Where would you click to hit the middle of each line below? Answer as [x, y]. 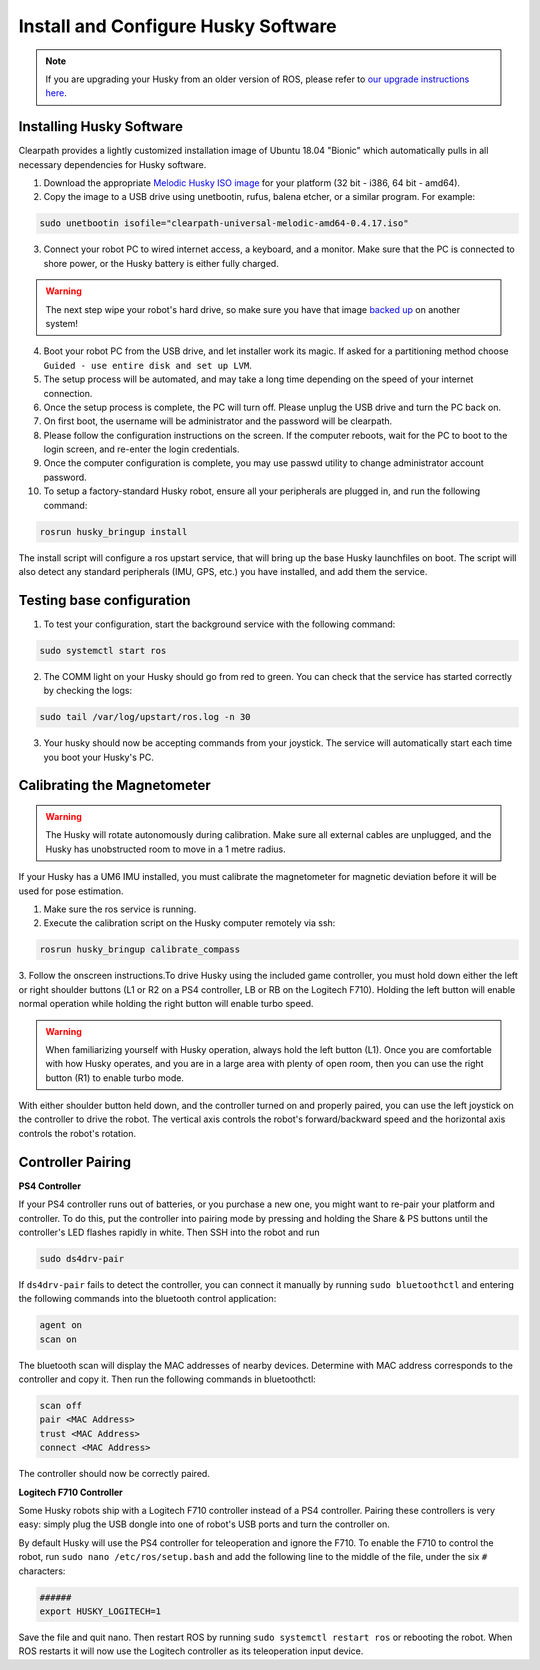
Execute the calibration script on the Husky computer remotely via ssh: [189, 923]
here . [56, 93]
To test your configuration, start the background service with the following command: [219, 624]
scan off [61, 1406]
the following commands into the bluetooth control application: [147, 1299]
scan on [58, 1339]
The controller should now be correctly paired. [114, 1474]
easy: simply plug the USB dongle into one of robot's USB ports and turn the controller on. [204, 1524]
